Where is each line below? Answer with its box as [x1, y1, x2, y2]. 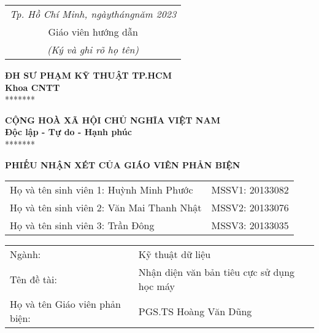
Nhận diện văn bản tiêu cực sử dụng [138, 265, 295, 280]
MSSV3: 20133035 [211, 218, 289, 233]
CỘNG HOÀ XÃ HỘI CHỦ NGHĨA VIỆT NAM [5, 113, 220, 126]
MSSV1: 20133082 [211, 182, 289, 197]
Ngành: [10, 247, 41, 262]
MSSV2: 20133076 [211, 200, 289, 215]
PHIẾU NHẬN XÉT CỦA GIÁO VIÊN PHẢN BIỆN [5, 158, 240, 171]
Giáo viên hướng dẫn [48, 25, 138, 39]
